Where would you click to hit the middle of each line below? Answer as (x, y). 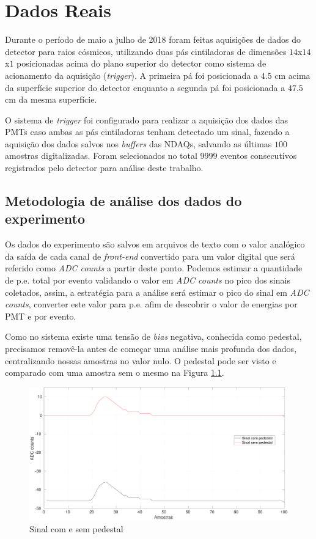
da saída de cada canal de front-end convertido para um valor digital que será (150, 256)
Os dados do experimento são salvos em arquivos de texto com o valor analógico (155, 244)
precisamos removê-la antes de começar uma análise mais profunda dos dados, (151, 348)
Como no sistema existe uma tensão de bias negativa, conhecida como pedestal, (153, 336)
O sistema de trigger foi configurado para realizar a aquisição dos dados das (147, 119)
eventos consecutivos (259, 156)
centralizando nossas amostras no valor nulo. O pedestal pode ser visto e (141, 360)
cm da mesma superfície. (51, 99)
